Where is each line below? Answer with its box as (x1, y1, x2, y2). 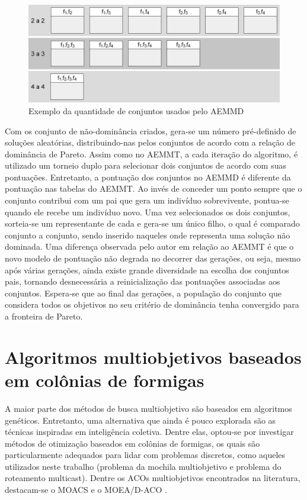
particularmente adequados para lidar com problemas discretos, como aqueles (5, 449, 286, 461)
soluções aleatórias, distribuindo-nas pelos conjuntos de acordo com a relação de (5, 136, 295, 149)
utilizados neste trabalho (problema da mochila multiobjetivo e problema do (5, 460, 282, 472)
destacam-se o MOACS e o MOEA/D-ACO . (5, 483, 167, 496)
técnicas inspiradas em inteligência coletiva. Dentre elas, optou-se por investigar (5, 425, 294, 438)
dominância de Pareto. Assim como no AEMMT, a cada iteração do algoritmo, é (5, 147, 298, 160)
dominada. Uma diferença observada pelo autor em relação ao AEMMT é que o (5, 240, 294, 253)
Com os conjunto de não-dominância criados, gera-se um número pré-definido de (5, 124, 296, 137)
